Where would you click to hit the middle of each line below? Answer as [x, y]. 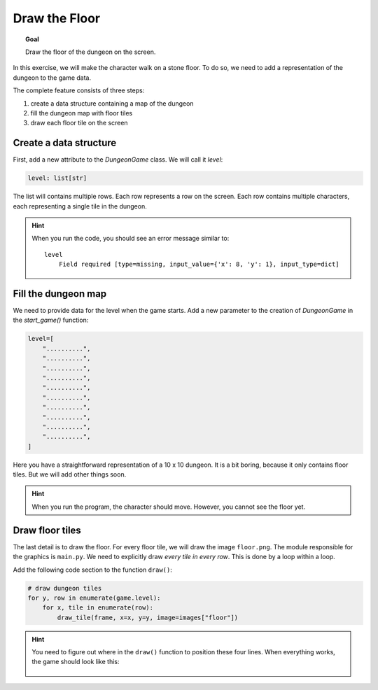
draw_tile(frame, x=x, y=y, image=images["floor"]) [148, 617]
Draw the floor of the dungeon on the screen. [91, 52]
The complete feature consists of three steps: [79, 90]
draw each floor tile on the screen [79, 123]
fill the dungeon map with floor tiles [82, 113]
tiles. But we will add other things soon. [70, 474]
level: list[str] [57, 178]
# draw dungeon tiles [65, 588]
